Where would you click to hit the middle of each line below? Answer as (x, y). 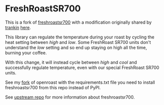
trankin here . (18, 27)
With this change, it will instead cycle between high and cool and (71, 62)
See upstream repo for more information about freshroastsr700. (70, 97)
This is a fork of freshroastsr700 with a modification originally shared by (79, 22)
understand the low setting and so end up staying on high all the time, (76, 47)
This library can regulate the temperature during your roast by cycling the (80, 37)
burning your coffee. (26, 53)
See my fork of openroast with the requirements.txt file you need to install (80, 82)
